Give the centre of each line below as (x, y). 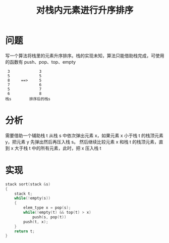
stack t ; (23, 193)
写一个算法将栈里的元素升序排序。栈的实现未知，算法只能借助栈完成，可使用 (85, 56)
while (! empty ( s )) (33, 198)
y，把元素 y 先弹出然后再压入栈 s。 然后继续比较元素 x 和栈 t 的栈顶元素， (82, 141)
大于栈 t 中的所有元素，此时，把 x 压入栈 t (58, 148)
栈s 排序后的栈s (28, 99)
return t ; (25, 231)
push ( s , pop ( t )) (49, 217)
